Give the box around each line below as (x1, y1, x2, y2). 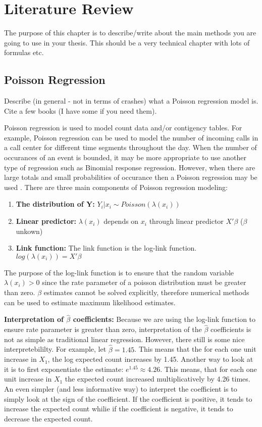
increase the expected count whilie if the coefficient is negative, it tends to (4, 403, 233, 414)
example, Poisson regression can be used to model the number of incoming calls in (4, 132, 258, 143)
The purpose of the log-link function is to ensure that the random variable (4, 267, 234, 277)
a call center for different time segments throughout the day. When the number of (4, 142, 257, 153)
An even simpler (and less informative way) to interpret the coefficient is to (4, 384, 237, 394)
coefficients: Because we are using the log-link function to (73, 314, 256, 324)
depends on (103, 216, 139, 226)
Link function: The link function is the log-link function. (16, 243, 197, 253)
